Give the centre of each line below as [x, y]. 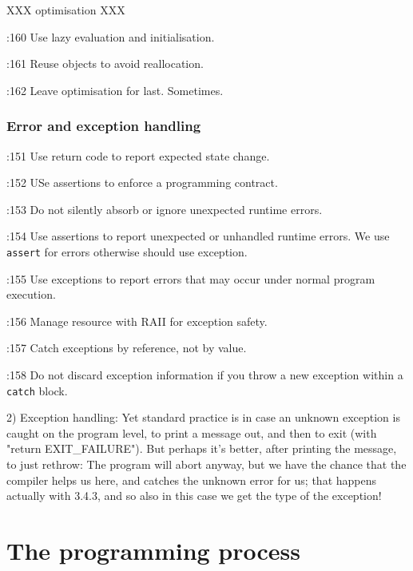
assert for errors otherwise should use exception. [127, 251]
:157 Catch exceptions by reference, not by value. [127, 348]
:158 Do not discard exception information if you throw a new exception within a [205, 375]
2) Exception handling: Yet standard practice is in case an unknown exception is [203, 417]
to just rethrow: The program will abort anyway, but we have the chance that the [206, 464]
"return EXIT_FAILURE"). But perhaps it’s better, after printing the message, [202, 448]
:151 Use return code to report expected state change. [138, 155]
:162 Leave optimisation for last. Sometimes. [115, 90]
